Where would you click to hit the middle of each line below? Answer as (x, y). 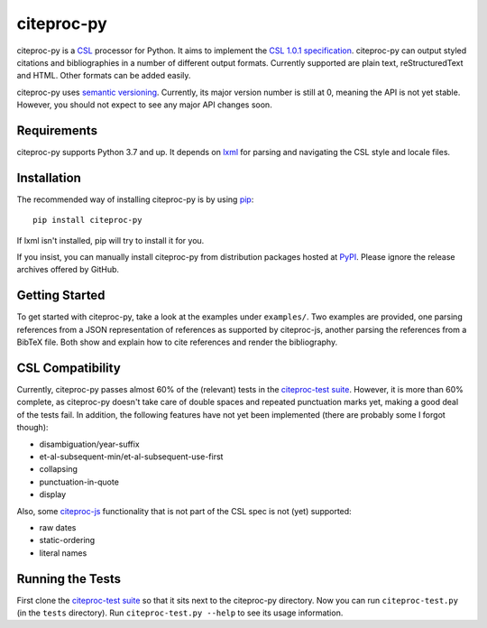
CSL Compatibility (69, 368)
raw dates (58, 527)
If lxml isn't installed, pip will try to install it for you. (110, 240)
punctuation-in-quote (79, 482)
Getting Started (61, 296)
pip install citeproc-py (87, 220)
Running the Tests (69, 579)
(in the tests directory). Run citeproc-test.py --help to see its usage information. (180, 613)
